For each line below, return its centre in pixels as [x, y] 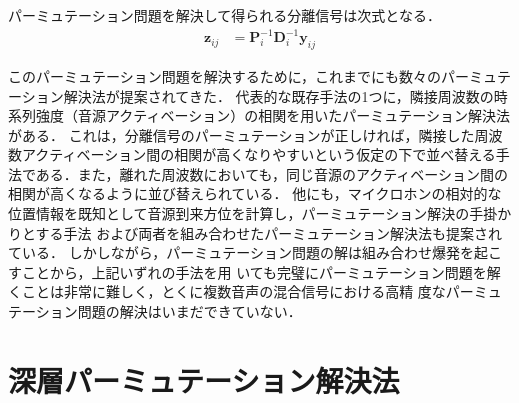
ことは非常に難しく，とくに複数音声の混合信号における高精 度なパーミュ [261, 291]
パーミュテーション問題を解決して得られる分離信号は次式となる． [224, 15]
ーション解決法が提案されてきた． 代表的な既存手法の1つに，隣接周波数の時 [258, 95]
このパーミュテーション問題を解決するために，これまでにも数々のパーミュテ [260, 75]
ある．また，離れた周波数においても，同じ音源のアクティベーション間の [272, 173]
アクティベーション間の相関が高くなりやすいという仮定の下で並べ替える [258, 154]
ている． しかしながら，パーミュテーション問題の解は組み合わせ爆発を [241, 252]
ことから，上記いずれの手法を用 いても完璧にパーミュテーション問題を [254, 271]
